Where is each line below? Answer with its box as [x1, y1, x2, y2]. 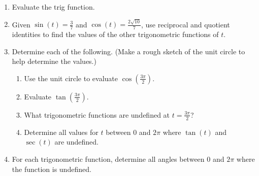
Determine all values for [24, 126, 99, 137]
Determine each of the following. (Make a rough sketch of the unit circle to [12, 46, 245, 56]
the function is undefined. [12, 163, 91, 174]
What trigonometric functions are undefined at [24, 109, 170, 120]
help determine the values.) [12, 56, 96, 66]
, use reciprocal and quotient [141, 19, 230, 29]
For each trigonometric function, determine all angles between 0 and [12, 153, 224, 164]
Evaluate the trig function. [12, 2, 95, 12]
